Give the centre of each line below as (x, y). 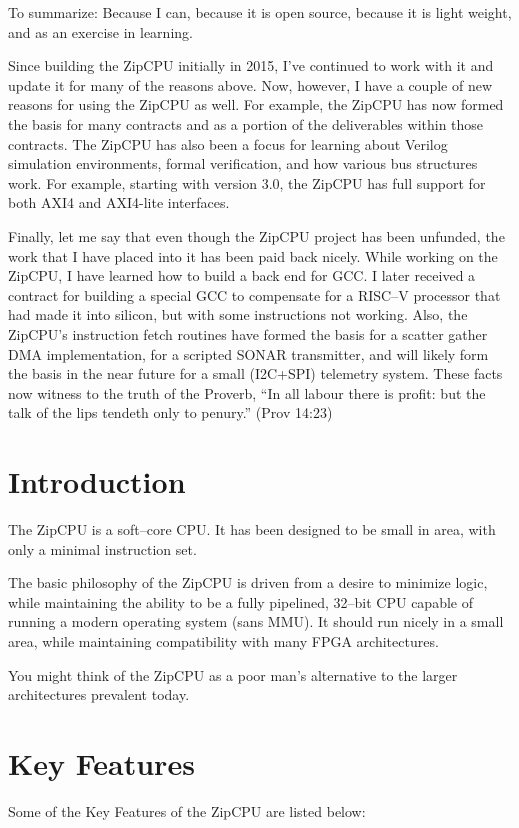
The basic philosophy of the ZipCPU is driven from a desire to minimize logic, (248, 582)
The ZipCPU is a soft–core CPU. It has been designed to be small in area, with (252, 529)
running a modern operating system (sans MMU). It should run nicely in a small (256, 621)
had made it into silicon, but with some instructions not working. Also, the (238, 314)
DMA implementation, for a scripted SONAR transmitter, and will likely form (248, 353)
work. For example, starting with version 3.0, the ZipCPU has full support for (247, 182)
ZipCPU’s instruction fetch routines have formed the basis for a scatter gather (248, 333)
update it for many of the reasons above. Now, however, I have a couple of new (250, 84)
